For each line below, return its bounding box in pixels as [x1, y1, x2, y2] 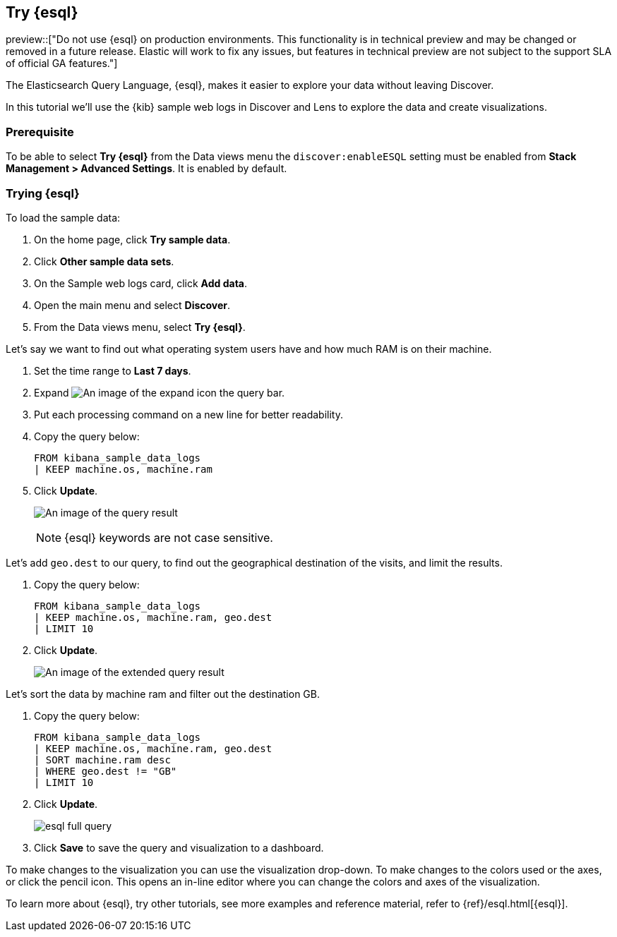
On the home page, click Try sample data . [34, 233, 231, 246]
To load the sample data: [6, 211, 121, 224]
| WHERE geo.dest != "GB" [34, 765, 177, 777]
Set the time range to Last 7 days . [34, 364, 191, 377]
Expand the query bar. [34, 386, 285, 399]
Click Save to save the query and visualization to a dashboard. [34, 841, 324, 854]
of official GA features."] [6, 57, 118, 70]
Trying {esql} [6, 186, 80, 200]
